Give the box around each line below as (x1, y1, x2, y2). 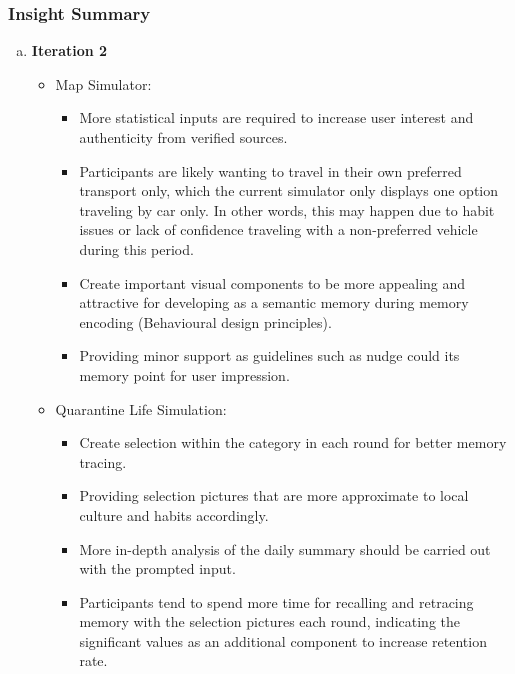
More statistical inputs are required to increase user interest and (79, 107, 474, 128)
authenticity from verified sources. (79, 127, 288, 147)
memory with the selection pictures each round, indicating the (79, 611, 460, 632)
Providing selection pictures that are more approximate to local (79, 485, 469, 506)
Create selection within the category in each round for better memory (79, 432, 507, 453)
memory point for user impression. (79, 364, 290, 385)
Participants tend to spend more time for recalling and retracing (79, 591, 474, 612)
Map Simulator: (55, 73, 152, 94)
